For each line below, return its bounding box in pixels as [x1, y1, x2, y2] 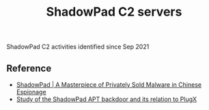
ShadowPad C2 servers [46, 4, 182, 20]
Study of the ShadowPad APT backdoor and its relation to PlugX [16, 95, 197, 103]
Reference [6, 62, 52, 74]
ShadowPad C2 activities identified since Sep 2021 [6, 42, 150, 51]
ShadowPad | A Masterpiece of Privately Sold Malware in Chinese [16, 81, 202, 89]
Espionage [16, 88, 46, 96]
